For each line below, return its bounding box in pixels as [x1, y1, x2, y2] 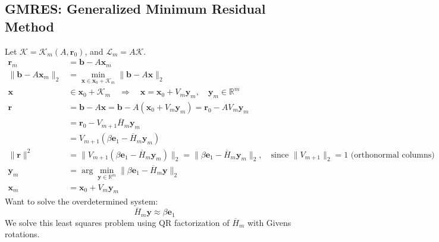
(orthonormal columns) [350, 150, 435, 159]
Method [5, 17, 54, 35]
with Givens [247, 216, 291, 228]
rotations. [5, 228, 40, 240]
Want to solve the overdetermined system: [5, 194, 158, 207]
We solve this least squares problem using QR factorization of [5, 216, 230, 228]
